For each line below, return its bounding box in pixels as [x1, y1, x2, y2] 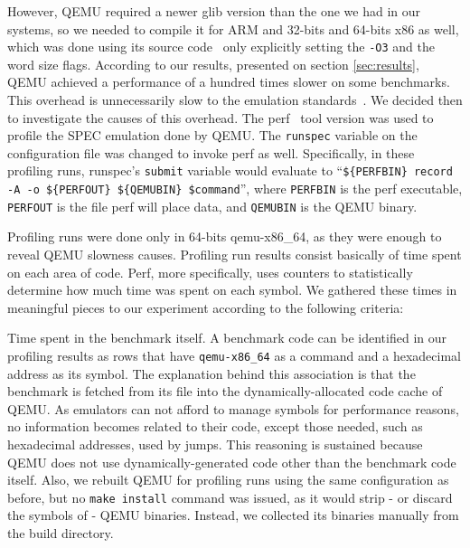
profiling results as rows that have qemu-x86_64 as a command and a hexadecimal [7, 346, 461, 364]
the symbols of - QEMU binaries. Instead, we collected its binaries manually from [7, 505, 459, 524]
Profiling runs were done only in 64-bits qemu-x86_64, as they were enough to [7, 227, 442, 246]
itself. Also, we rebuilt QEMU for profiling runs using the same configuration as [7, 470, 449, 489]
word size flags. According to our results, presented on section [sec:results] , [7, 54, 419, 73]
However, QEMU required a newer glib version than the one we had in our [7, 2, 421, 20]
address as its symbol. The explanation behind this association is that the [7, 364, 416, 383]
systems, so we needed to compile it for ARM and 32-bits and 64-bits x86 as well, [7, 19, 459, 38]
